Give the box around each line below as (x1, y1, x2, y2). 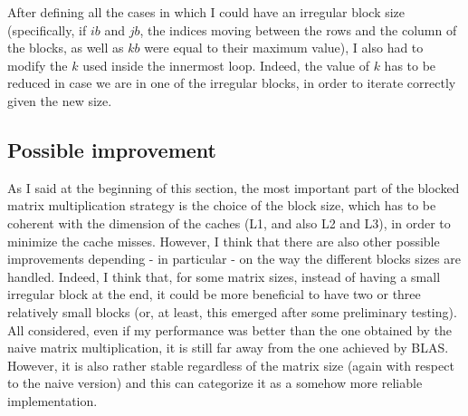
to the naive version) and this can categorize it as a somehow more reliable (7, 373, 423, 392)
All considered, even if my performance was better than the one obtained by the (7, 320, 453, 339)
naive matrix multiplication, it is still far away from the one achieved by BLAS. (7, 338, 449, 357)
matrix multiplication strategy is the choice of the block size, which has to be (7, 196, 436, 215)
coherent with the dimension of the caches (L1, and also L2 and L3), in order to (7, 213, 451, 232)
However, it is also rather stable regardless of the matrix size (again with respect (7, 355, 454, 374)
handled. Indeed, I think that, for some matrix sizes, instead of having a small (7, 266, 441, 285)
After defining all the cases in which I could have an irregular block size (7, 3, 406, 21)
